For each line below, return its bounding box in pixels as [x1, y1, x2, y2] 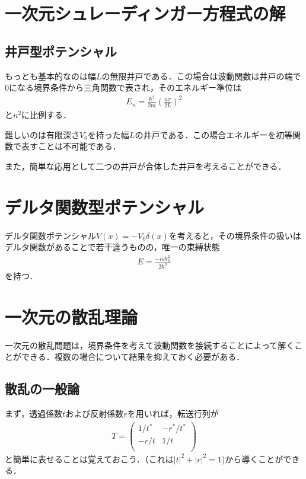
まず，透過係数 [5, 407, 63, 420]
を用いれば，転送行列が [127, 407, 219, 420]
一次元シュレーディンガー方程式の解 [5, 1, 286, 25]
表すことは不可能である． [21, 140, 121, 152]
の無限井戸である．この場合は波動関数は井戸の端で [101, 69, 301, 82]
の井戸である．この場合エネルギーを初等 [135, 128, 293, 140]
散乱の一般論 [5, 379, 79, 398]
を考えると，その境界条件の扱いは [168, 229, 301, 241]
